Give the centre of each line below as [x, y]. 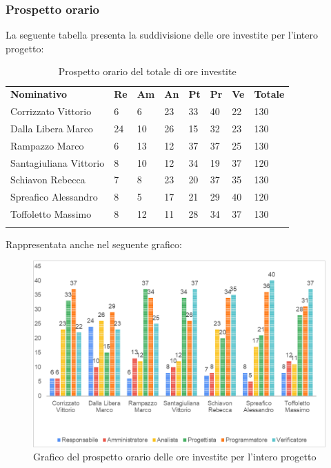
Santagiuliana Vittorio [58, 162]
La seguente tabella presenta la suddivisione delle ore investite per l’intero [162, 35]
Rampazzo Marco [47, 145]
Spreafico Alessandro [54, 197]
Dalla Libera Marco [52, 128]
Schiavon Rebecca [48, 180]
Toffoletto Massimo [51, 214]
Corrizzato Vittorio [51, 111]
